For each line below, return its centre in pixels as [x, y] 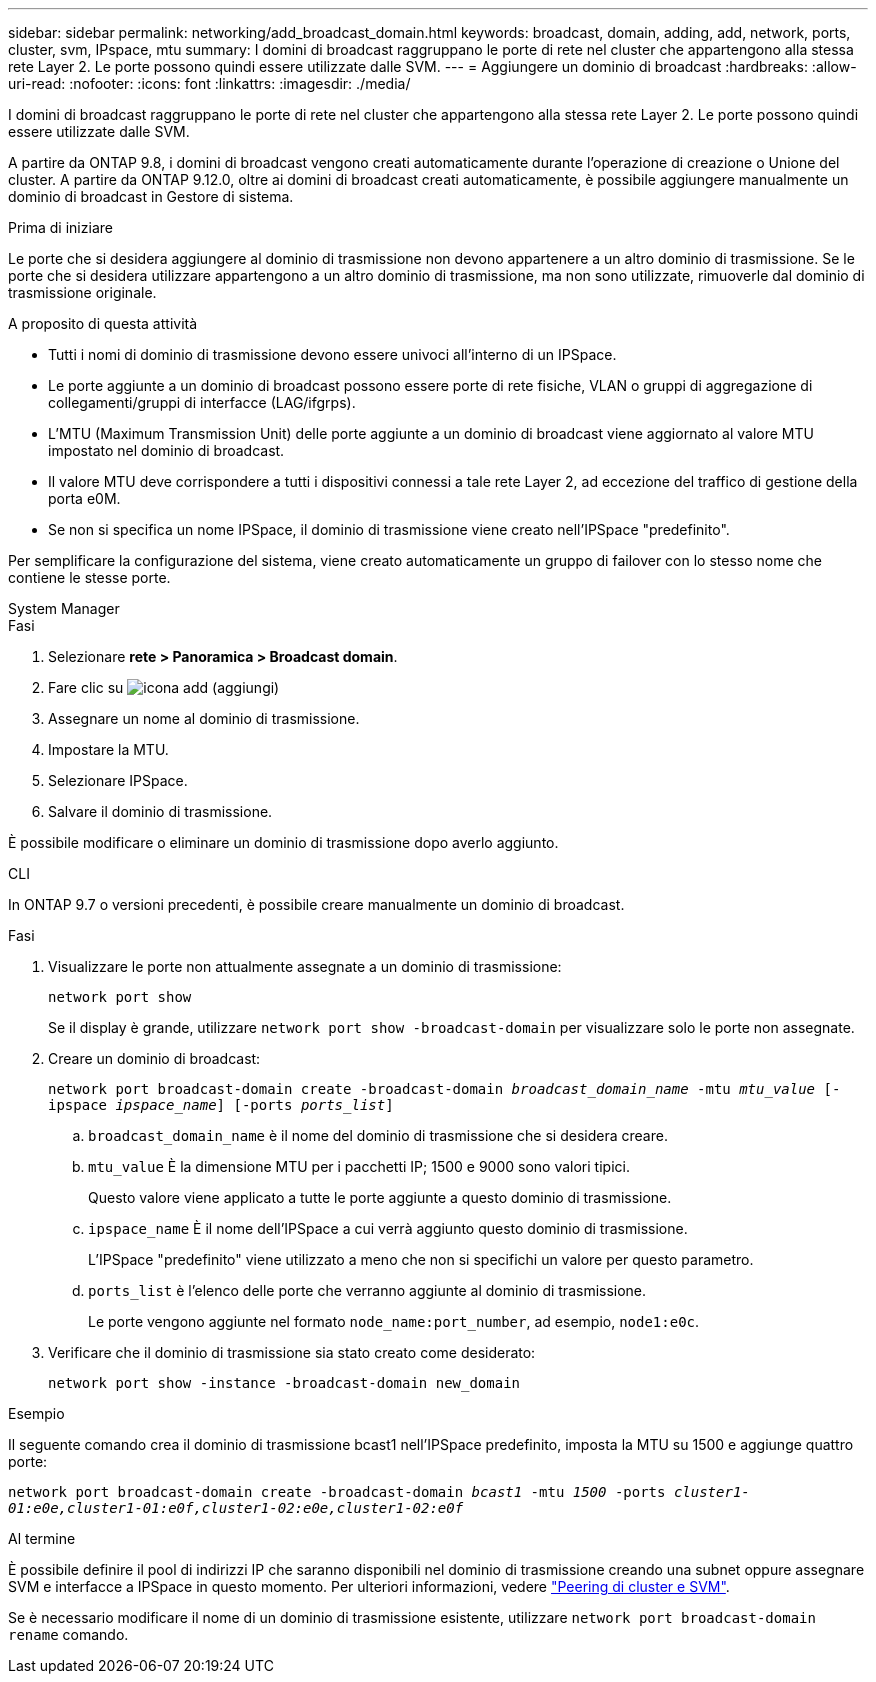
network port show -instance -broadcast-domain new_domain [284, 1383]
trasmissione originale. [82, 292]
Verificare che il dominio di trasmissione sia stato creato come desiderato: [292, 1352]
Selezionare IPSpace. [118, 780]
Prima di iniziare [60, 227]
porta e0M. [84, 498]
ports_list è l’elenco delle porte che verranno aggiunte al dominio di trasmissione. [367, 1290]
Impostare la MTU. [108, 749]
